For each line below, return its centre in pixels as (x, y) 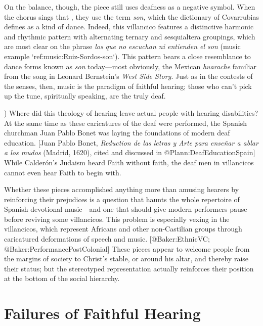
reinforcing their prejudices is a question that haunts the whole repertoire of (122, 199)
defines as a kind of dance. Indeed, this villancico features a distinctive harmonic (129, 27)
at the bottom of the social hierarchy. (62, 278)
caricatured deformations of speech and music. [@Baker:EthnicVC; (107, 239)
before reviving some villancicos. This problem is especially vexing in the (117, 219)
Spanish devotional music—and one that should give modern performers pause (126, 209)
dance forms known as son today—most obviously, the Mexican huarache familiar (130, 66)
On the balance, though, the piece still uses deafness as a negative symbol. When (130, 7)
